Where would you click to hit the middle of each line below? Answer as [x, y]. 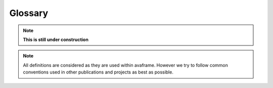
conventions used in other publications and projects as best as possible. [98, 72]
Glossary [29, 13]
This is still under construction [56, 39]
